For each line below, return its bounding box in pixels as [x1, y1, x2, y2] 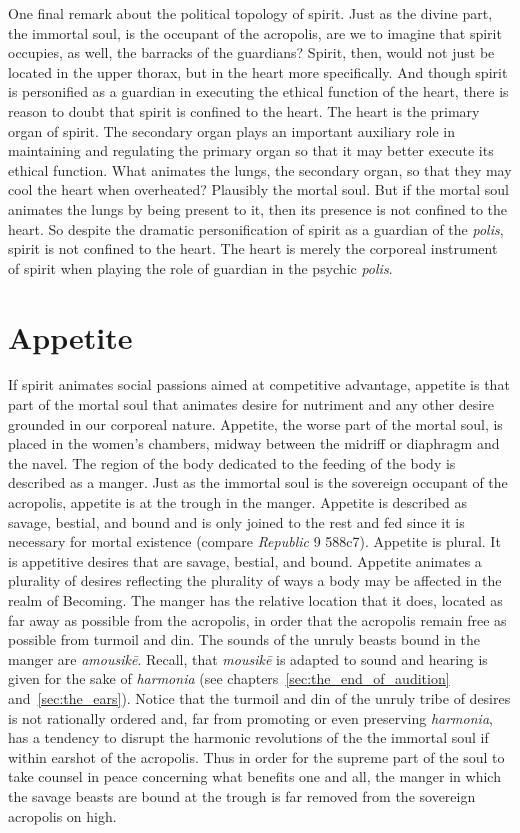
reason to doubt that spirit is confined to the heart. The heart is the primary [8, 100, 480, 121]
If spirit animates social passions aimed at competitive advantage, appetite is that [8, 374, 510, 395]
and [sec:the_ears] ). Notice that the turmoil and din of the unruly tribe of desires [8, 687, 511, 708]
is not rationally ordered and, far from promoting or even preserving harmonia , [8, 707, 493, 728]
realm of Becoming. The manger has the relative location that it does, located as [8, 589, 503, 610]
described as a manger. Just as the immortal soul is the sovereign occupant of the [8, 472, 508, 493]
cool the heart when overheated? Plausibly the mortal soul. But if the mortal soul [8, 179, 509, 200]
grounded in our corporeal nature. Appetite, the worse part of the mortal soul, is [8, 413, 503, 434]
